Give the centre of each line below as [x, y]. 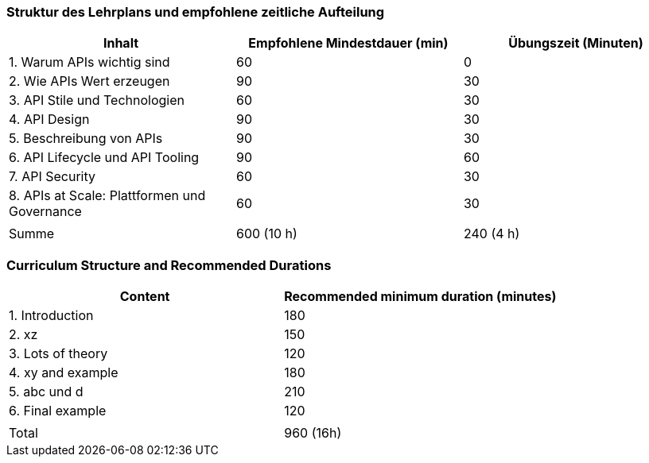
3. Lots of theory [58, 354]
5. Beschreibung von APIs [86, 139]
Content [145, 297]
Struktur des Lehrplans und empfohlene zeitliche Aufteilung [196, 12]
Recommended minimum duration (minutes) [420, 297]
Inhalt [121, 43]
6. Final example [58, 411]
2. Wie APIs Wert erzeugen [89, 81]
